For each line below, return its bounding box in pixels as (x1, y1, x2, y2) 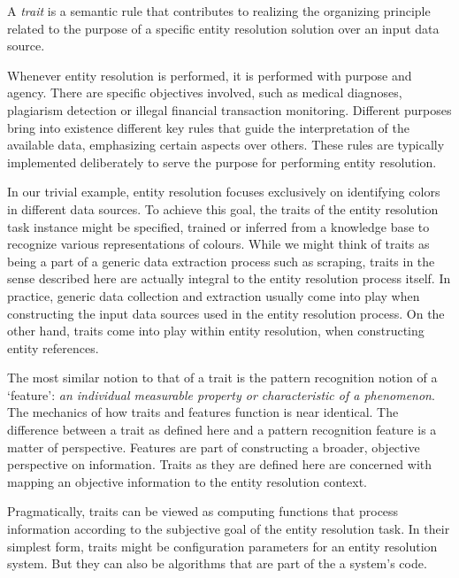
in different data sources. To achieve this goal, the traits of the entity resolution (7, 199, 439, 218)
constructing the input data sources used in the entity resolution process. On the (7, 304, 445, 322)
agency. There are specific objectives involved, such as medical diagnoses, (7, 83, 402, 102)
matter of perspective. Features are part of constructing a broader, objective (7, 437, 420, 456)
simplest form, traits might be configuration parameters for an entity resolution (7, 536, 438, 555)
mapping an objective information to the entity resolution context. (7, 472, 367, 490)
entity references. (7, 338, 99, 357)
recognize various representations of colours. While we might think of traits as (7, 235, 430, 253)
